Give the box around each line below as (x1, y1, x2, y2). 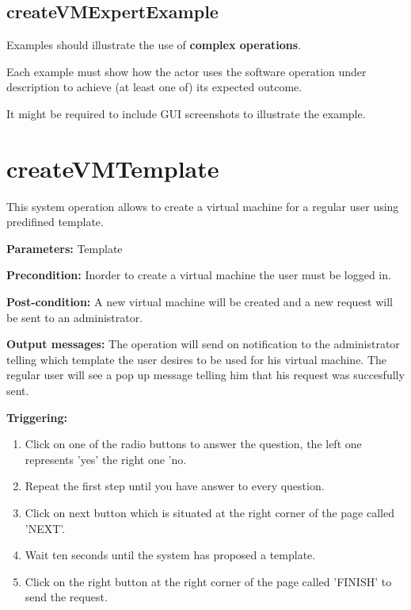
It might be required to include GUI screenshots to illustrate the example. (6, 105, 366, 121)
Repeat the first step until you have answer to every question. (25, 478, 325, 494)
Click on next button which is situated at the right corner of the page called (25, 504, 394, 521)
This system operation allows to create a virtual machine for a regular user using (6, 198, 399, 214)
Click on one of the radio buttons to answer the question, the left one (25, 435, 362, 452)
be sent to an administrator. (6, 309, 143, 325)
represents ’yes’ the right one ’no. (25, 451, 187, 467)
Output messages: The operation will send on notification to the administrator (6, 336, 400, 352)
